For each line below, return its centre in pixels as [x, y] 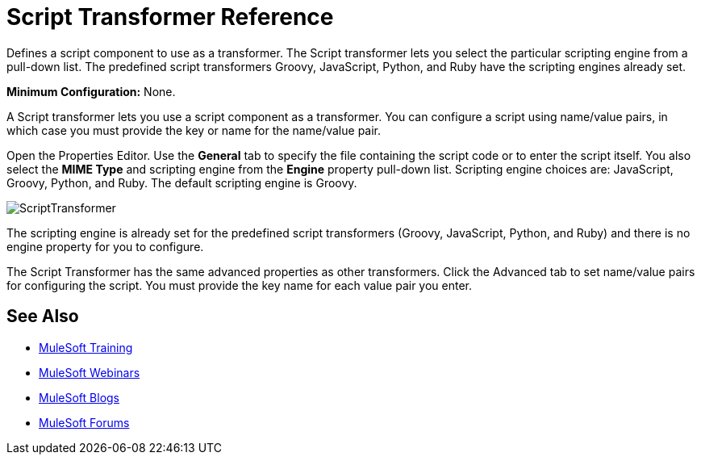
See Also [43, 316]
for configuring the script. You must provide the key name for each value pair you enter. [240, 285]
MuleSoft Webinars [90, 372]
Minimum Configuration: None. [91, 91]
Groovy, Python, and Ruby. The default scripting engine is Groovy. [182, 182]
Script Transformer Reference [170, 17]
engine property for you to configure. [105, 246]
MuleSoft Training [86, 347]
